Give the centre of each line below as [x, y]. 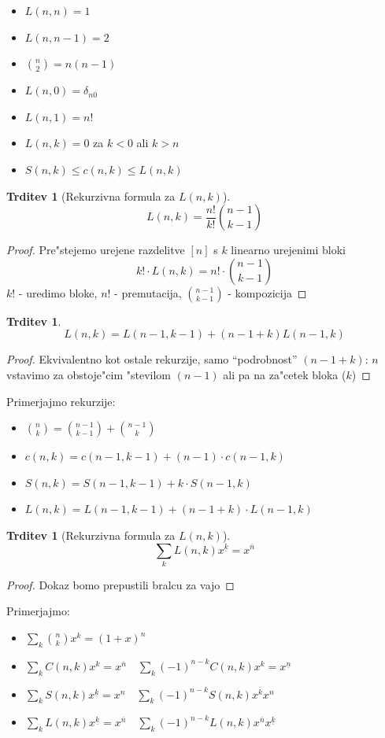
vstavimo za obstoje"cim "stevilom [89, 374]
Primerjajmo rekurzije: [61, 401]
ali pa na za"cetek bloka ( [285, 374]
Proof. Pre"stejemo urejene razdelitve [96, 250]
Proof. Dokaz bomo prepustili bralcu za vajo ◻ [120, 584]
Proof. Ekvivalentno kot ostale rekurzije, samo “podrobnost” [152, 359]
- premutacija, [148, 292]
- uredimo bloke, [58, 292]
